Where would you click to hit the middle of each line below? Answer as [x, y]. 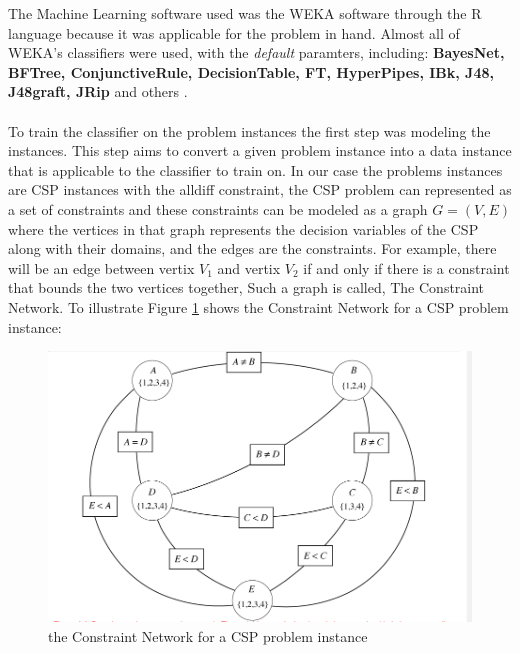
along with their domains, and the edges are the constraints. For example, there [252, 248]
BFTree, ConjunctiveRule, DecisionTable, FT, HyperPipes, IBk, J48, [251, 71]
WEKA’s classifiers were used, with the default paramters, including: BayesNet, [256, 52]
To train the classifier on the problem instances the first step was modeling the [249, 130]
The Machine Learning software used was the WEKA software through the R [245, 13]
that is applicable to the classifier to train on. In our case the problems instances [255, 169]
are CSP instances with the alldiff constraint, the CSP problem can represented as [260, 189]
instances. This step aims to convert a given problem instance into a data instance [260, 150]
